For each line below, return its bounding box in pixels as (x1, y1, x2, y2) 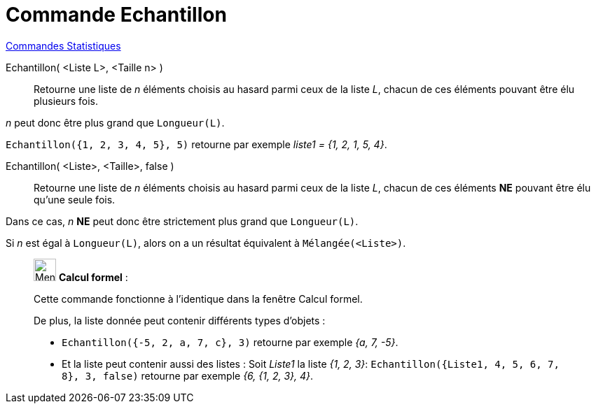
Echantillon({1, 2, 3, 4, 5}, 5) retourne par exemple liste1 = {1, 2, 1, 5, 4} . (6, 138, 387, 150)
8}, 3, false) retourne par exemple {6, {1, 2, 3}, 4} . (62, 369, 314, 382)
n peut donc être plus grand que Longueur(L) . (6, 116, 225, 129)
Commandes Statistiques (6, 39, 121, 52)
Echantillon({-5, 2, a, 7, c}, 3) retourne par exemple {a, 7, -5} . (62, 336, 399, 348)
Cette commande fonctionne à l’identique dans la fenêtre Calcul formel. (34, 292, 363, 305)
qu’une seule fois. (34, 193, 116, 206)
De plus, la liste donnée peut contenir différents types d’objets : (34, 314, 326, 327)
